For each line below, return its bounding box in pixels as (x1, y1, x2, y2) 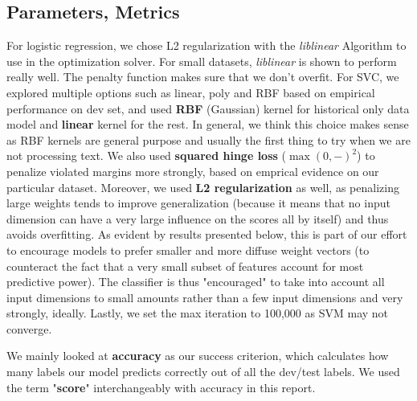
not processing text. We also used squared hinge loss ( (6, 147, 286, 164)
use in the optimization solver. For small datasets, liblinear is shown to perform (6, 52, 397, 69)
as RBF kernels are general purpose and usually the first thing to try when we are (6, 131, 411, 148)
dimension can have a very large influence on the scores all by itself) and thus (6, 210, 389, 227)
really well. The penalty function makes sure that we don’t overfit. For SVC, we (6, 68, 399, 85)
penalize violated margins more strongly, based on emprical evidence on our (6, 162, 379, 179)
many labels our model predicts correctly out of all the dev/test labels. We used (6, 363, 400, 380)
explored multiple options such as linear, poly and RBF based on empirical (6, 84, 375, 100)
